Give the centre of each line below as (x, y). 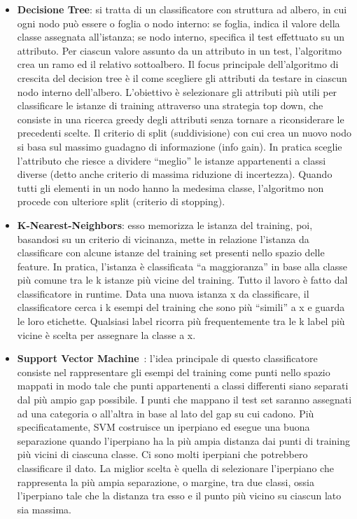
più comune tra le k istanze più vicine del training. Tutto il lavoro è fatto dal (182, 280)
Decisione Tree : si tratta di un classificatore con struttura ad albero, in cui (182, 9)
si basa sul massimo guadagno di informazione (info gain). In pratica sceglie (180, 146)
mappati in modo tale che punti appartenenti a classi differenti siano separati (183, 386)
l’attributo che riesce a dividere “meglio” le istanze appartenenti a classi (171, 160)
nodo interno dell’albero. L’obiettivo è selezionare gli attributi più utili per (177, 91)
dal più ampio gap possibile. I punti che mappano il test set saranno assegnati (184, 400)
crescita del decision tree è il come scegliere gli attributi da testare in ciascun (182, 77)
